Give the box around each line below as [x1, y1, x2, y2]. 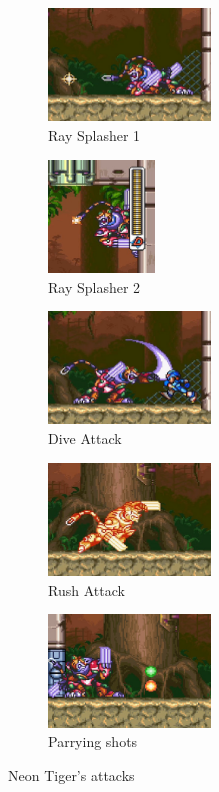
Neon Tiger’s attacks [8, 764, 135, 785]
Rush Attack [48, 579, 125, 600]
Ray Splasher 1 [48, 124, 141, 145]
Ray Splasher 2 [48, 276, 141, 297]
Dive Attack [48, 428, 122, 449]
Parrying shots [48, 731, 138, 752]
